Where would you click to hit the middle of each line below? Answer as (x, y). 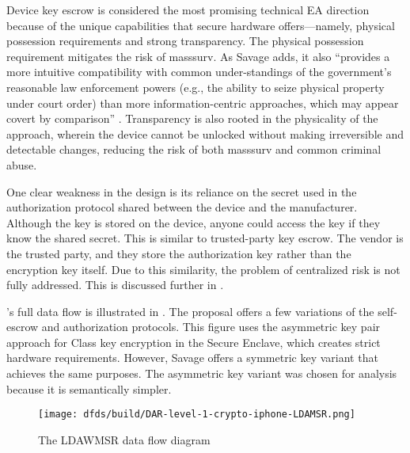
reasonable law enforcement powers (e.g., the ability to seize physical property (196, 87)
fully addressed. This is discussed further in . (115, 285)
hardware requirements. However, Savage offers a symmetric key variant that (192, 358)
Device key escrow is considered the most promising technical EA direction (188, 10)
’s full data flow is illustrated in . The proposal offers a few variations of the (190, 311)
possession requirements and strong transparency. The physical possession (185, 41)
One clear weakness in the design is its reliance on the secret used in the (182, 191)
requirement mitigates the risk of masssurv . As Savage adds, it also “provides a (198, 56)
